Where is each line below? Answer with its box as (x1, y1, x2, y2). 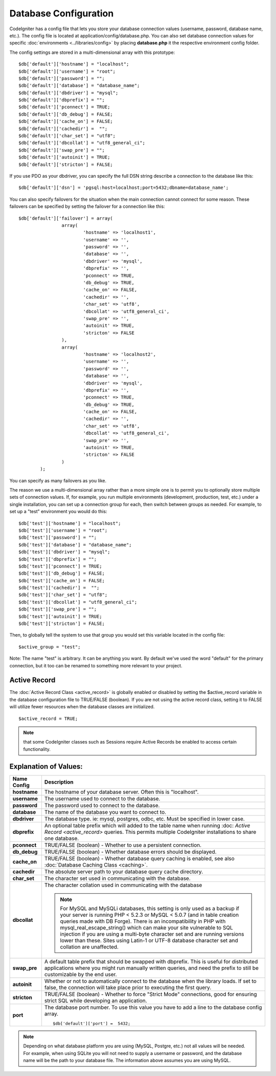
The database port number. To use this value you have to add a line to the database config (44, 1004, 262, 1011)
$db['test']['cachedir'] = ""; (18, 585, 100, 591)
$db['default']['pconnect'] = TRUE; (18, 104, 110, 110)
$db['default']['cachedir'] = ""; (18, 125, 108, 132)
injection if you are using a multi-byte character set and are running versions (60, 930, 244, 937)
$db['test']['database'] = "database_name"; (18, 542, 132, 547)
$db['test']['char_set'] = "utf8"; (18, 592, 108, 598)
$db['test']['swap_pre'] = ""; (18, 606, 97, 612)
